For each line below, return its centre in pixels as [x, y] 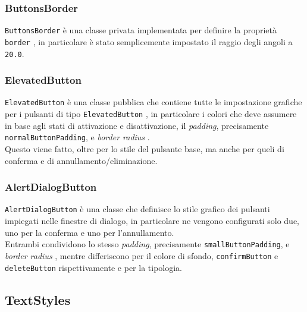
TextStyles [38, 299]
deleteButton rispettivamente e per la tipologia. [94, 267]
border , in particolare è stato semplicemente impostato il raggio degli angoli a [149, 41]
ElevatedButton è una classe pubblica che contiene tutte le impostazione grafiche [153, 102]
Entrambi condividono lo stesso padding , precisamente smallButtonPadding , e [147, 244]
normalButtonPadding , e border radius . [77, 137]
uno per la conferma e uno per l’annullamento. [90, 232]
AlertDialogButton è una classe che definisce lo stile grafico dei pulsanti [137, 209]
